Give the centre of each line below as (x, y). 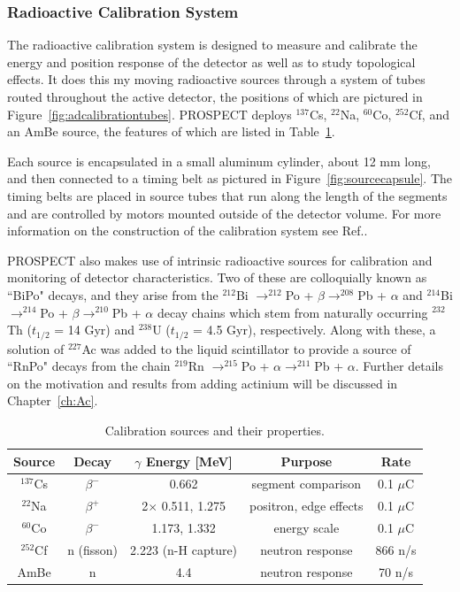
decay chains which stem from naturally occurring (292, 312)
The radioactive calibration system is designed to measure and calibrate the (212, 45)
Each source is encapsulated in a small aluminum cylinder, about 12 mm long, (219, 161)
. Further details (399, 366)
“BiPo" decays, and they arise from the (113, 294)
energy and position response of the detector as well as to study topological (211, 62)
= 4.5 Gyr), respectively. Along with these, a (314, 330)
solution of (36, 348)
